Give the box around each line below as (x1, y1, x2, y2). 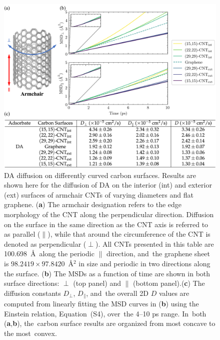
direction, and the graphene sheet (106, 248, 210, 259)
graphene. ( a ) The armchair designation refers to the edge (4, 199, 182, 210)
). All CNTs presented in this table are (95, 238, 214, 249)
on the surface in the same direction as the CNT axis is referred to (4, 219, 208, 229)
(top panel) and (73, 278, 121, 288)
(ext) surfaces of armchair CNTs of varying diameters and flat (4, 189, 193, 200)
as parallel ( (4, 229, 40, 239)
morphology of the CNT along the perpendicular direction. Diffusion (4, 209, 214, 220)
